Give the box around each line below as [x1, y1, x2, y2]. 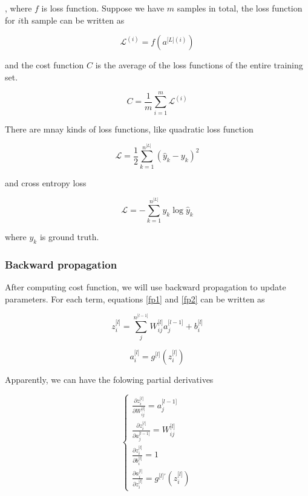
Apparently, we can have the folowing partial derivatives [5, 373, 214, 385]
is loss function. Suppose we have [41, 2, 165, 14]
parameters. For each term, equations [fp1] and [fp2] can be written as [5, 292, 265, 305]
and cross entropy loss [5, 176, 87, 189]
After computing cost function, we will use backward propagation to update [5, 281, 286, 293]
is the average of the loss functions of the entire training [95, 59, 303, 71]
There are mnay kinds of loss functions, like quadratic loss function [5, 122, 254, 135]
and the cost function [5, 59, 84, 71]
